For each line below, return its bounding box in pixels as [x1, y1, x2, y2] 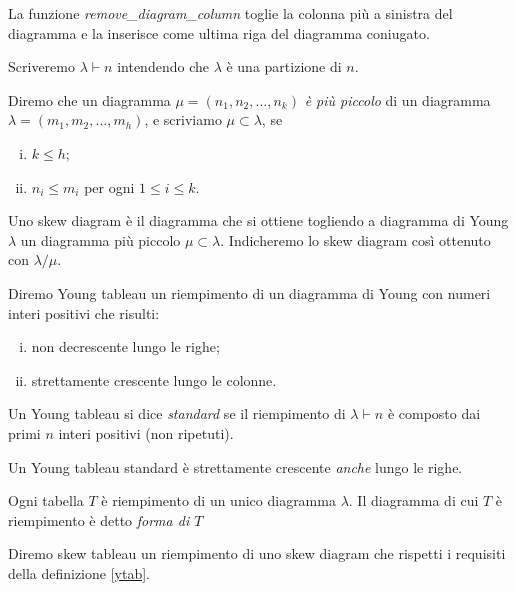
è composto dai [387, 403, 481, 424]
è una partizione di [226, 56, 342, 77]
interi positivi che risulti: [8, 302, 160, 323]
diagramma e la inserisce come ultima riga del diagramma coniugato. [8, 22, 430, 43]
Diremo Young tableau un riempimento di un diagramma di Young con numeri [8, 282, 491, 303]
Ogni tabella [8, 490, 84, 511]
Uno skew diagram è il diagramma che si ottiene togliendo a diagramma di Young [8, 210, 509, 231]
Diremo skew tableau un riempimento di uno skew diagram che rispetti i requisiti [8, 543, 506, 564]
